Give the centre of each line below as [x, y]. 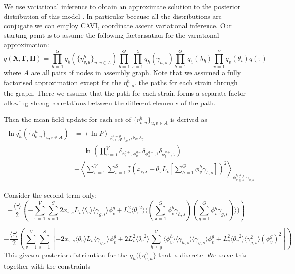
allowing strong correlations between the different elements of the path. [110, 103]
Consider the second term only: [51, 195]
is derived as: [190, 119]
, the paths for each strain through [186, 82]
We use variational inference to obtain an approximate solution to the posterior [122, 6]
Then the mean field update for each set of [68, 119]
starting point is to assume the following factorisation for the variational [112, 35]
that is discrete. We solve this [202, 255]
